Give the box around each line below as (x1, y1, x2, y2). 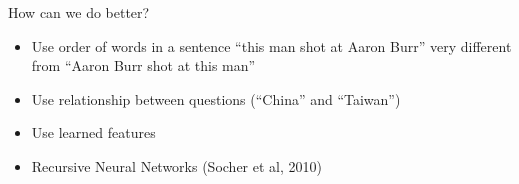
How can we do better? (8, 2, 150, 22)
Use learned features (31, 122, 156, 143)
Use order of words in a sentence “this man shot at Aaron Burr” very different (31, 35, 512, 56)
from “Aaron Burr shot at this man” (31, 55, 256, 76)
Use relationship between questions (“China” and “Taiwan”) (31, 88, 401, 109)
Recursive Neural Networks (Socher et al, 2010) (31, 155, 322, 176)
